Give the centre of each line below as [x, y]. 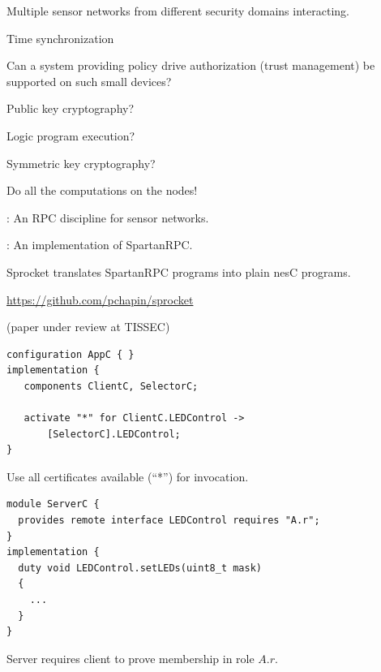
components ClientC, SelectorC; [111, 386]
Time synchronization [60, 38]
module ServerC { [53, 504]
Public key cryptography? [71, 108]
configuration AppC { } [71, 354]
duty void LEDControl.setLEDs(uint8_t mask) [140, 568]
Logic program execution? [71, 135]
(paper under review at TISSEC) [88, 327]
